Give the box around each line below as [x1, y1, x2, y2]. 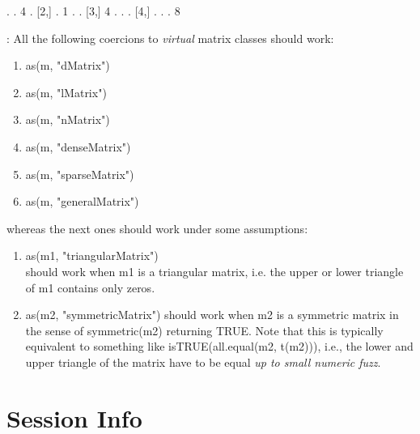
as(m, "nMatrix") [25, 111, 110, 128]
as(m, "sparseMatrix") [25, 165, 134, 182]
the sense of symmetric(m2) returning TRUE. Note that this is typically [25, 321, 384, 338]
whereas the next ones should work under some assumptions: [6, 219, 308, 236]
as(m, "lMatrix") [25, 83, 107, 100]
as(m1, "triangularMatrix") [25, 247, 159, 264]
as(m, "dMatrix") [25, 57, 110, 74]
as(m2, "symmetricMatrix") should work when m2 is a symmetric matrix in [25, 306, 399, 323]
